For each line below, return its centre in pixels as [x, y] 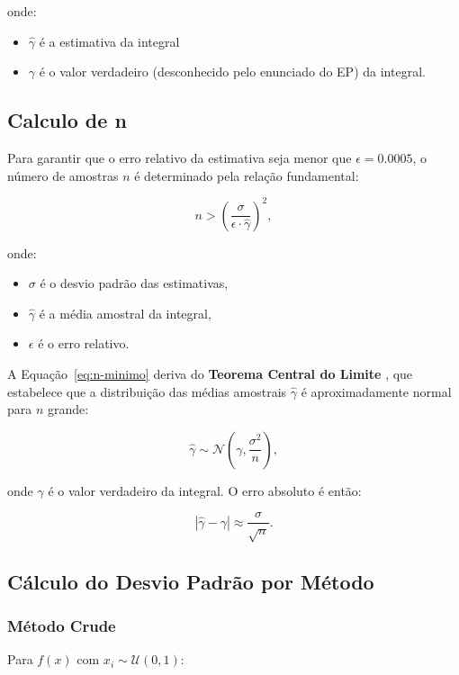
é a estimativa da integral [109, 41]
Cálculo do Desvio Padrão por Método [191, 581]
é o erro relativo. [84, 343]
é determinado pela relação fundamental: [247, 175]
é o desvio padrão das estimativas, [134, 283]
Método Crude [62, 625]
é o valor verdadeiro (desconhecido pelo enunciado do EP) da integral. [232, 72]
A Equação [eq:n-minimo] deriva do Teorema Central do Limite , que [210, 374]
